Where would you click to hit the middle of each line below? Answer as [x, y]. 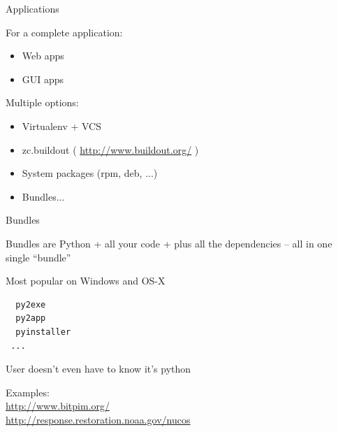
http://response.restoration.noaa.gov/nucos [98, 419]
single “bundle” [38, 257]
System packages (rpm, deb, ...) [90, 173]
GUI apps [43, 79]
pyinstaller [43, 332]
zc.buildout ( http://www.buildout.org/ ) [110, 149]
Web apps [43, 56]
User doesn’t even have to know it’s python [98, 369]
